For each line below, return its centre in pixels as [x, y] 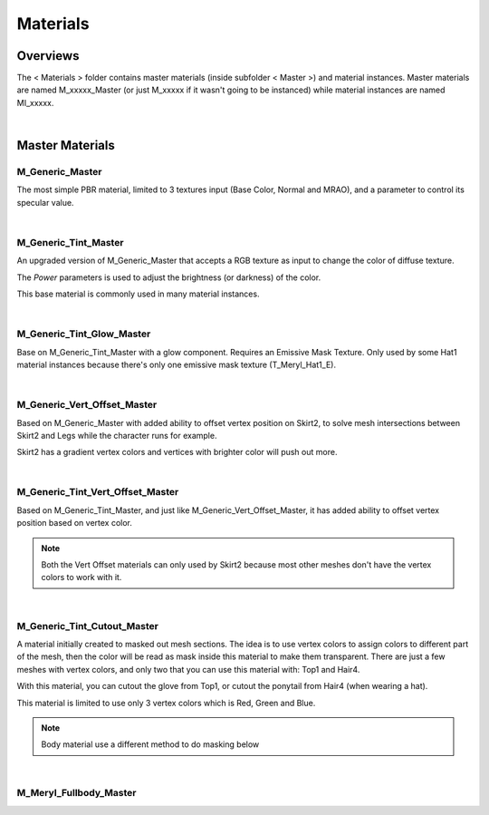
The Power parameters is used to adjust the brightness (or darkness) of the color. [169, 277]
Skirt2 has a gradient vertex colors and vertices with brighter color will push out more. [177, 452]
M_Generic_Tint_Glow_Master [84, 334]
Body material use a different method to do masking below [150, 744]
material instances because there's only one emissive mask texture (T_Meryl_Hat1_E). [177, 365]
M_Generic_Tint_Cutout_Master [87, 626]
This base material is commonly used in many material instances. [138, 294]
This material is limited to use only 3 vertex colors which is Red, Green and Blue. [166, 703]
